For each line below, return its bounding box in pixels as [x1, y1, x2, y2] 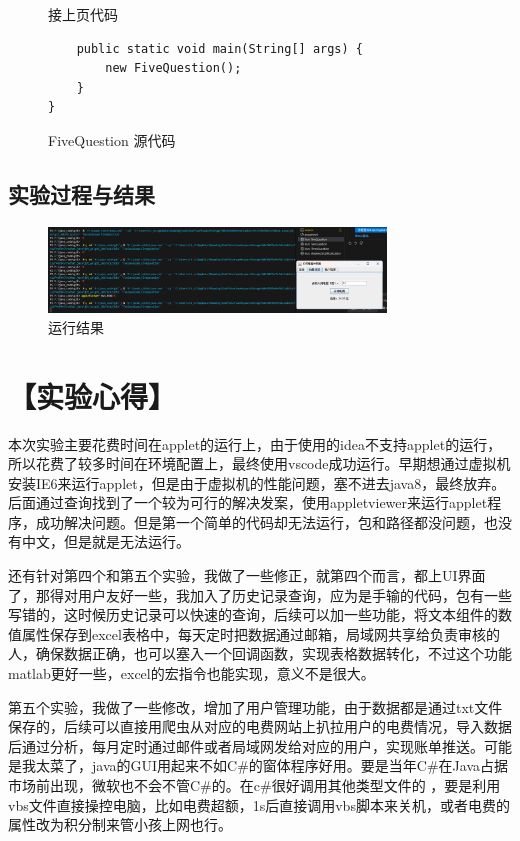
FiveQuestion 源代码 [48, 129, 176, 150]
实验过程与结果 [8, 178, 155, 209]
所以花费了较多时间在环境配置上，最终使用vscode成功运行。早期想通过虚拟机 [8, 453, 511, 474]
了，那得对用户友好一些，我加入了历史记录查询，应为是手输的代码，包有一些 [8, 584, 512, 605]
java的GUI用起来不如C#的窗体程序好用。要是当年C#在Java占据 [91, 755, 508, 776]
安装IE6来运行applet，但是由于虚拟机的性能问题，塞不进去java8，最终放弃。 [8, 472, 506, 493]
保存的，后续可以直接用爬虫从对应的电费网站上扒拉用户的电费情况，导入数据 [8, 716, 512, 737]
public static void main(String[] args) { [76, 41, 363, 56]
